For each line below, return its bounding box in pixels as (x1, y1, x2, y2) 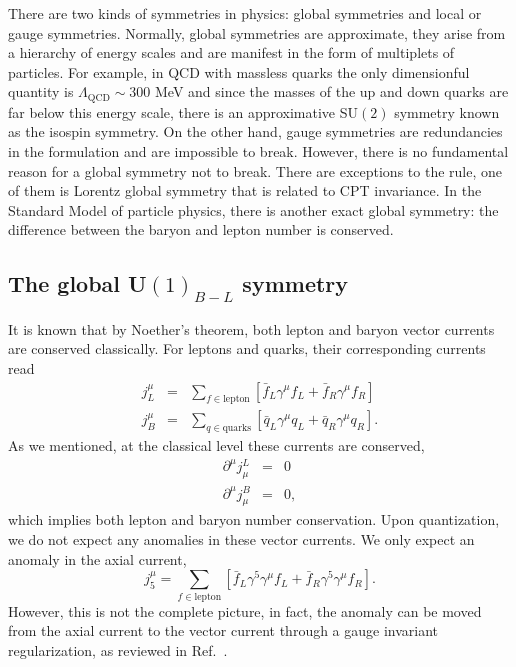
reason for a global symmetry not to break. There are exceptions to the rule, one (8, 160, 502, 181)
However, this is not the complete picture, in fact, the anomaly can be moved (8, 600, 482, 621)
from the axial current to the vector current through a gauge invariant (8, 620, 439, 641)
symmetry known (394, 101, 500, 122)
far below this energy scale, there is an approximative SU (8, 101, 358, 122)
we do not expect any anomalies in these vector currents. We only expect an (8, 529, 475, 550)
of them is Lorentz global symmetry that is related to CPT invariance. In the (8, 180, 482, 201)
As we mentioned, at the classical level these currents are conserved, (8, 435, 425, 456)
